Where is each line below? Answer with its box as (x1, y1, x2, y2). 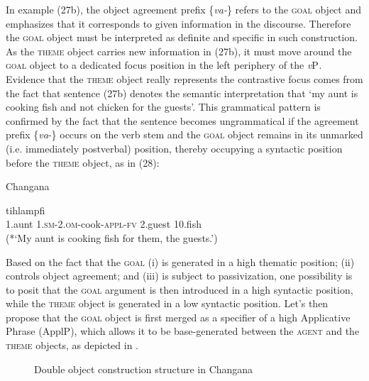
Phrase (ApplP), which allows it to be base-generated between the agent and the (6, 324, 360, 338)
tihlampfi (6, 202, 45, 217)
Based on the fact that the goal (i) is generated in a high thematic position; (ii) (6, 254, 355, 269)
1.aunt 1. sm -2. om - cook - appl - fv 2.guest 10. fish (6, 216, 202, 231)
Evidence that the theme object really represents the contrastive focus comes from (6, 71, 363, 86)
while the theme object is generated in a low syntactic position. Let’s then (6, 296, 329, 311)
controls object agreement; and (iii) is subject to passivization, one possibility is (6, 268, 353, 283)
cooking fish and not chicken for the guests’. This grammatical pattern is (6, 99, 321, 114)
